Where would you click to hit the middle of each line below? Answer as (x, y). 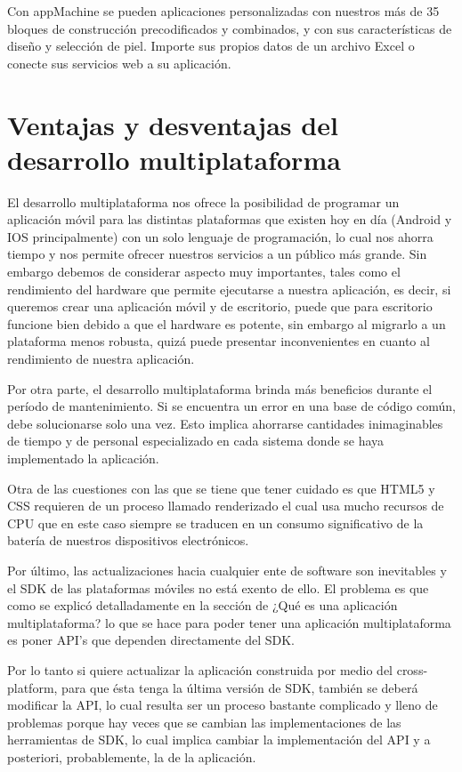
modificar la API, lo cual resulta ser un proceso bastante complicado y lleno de (223, 705)
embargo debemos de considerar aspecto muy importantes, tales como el (204, 272)
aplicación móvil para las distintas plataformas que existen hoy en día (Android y (230, 219)
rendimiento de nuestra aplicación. (101, 359)
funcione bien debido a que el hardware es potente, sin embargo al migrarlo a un (227, 323)
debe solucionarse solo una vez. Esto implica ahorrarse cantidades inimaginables (225, 423)
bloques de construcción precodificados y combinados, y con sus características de (230, 28)
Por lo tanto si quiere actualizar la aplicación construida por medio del (200, 669)
